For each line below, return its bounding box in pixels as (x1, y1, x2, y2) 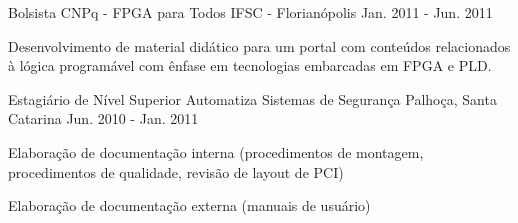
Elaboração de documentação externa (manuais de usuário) (8, 195, 371, 216)
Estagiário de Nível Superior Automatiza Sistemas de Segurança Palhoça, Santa (8, 88, 497, 109)
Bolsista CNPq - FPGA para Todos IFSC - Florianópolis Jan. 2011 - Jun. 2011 (8, 2, 493, 22)
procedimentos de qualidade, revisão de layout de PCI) (8, 161, 344, 182)
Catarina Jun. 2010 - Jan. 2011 (8, 108, 199, 129)
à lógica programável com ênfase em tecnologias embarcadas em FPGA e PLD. (8, 55, 492, 76)
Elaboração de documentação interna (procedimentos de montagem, (8, 141, 424, 162)
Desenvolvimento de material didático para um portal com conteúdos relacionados (8, 35, 511, 56)
